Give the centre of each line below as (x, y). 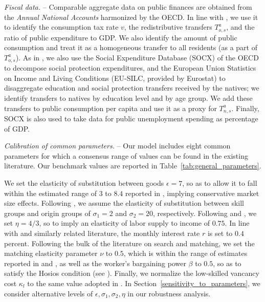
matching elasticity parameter (51, 253)
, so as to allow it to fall (220, 183)
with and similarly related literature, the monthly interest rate (102, 233)
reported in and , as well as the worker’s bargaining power (95, 263)
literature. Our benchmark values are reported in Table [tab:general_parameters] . (133, 166)
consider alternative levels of (49, 293)
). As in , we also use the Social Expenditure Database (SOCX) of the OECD (137, 57)
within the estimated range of (50, 193)
